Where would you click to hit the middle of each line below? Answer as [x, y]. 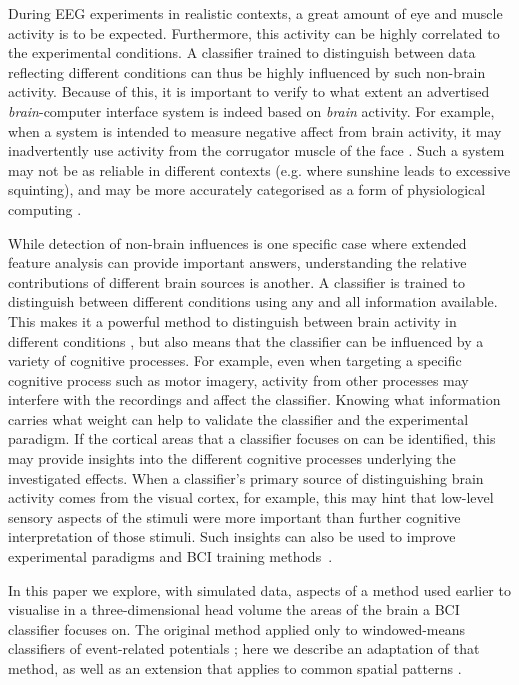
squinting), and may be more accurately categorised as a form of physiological [247, 189]
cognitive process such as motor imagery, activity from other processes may [238, 379]
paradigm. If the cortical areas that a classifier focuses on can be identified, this [252, 438]
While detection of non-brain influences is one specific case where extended [237, 242]
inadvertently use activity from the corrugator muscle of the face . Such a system [256, 150]
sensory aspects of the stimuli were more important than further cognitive [234, 516]
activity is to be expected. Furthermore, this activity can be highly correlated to [254, 32]
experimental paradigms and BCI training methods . [170, 556]
